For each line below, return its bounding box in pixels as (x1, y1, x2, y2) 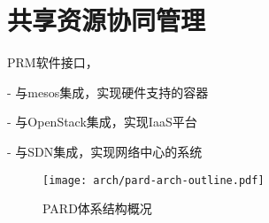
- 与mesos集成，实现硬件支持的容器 (7, 82, 209, 101)
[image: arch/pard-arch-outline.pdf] (42, 173, 265, 187)
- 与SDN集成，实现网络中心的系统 (7, 142, 203, 160)
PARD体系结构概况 (42, 199, 152, 218)
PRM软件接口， (7, 53, 98, 72)
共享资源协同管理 (7, 2, 206, 38)
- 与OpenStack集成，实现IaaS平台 (7, 112, 197, 131)
